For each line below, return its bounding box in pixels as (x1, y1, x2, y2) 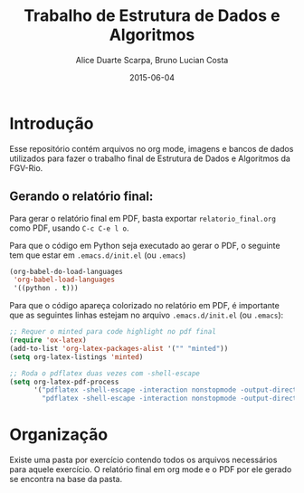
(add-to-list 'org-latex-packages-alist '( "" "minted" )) (9, 344, 229, 353)
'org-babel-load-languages (13, 275, 116, 285)
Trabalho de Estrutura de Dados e (24, 5, 280, 26)
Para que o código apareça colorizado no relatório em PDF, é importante (9, 300, 280, 311)
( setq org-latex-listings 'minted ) (9, 352, 144, 362)
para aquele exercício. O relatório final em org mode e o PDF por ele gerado (9, 464, 292, 475)
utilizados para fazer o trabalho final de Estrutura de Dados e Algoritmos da (9, 153, 291, 164)
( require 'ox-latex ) (9, 336, 88, 345)
